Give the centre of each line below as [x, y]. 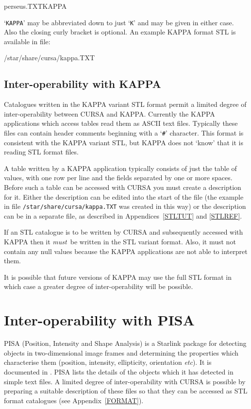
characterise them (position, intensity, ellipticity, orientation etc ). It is [108, 362]
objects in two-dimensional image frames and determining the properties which [121, 352]
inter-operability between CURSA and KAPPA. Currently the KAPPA [109, 113]
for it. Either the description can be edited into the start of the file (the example [124, 196]
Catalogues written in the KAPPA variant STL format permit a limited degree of [125, 104]
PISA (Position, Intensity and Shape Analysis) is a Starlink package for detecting [125, 343]
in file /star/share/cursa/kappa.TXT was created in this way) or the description [125, 206]
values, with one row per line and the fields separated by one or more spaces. [118, 178]
